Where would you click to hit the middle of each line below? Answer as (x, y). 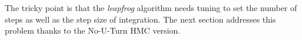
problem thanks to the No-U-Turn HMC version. (93, 30)
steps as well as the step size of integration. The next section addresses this (140, 19)
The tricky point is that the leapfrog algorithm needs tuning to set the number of (151, 8)
